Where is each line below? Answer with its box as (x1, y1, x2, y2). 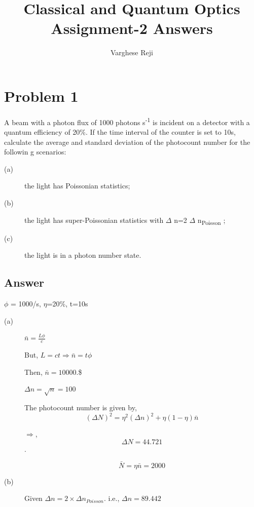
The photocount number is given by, (24, 402, 137, 413)
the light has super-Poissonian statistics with (24, 214, 164, 225)
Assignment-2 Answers (51, 18, 213, 38)
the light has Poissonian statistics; (24, 180, 130, 191)
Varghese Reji (111, 47, 153, 58)
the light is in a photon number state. (24, 250, 141, 260)
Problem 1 (4, 85, 79, 106)
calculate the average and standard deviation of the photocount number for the (4, 136, 250, 147)
